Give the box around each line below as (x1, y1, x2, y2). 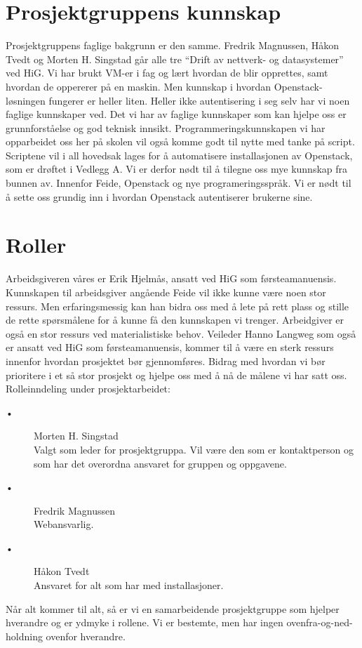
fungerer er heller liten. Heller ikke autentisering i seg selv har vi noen (48, 93, 350, 107)
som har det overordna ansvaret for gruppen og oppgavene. (34, 456, 287, 470)
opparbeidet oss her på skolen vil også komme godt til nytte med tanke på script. (6, 134, 355, 149)
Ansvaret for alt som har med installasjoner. (34, 578, 224, 593)
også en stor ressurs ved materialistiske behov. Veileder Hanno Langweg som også (6, 326, 356, 340)
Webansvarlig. (34, 517, 94, 531)
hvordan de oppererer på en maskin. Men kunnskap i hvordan (6, 79, 271, 93)
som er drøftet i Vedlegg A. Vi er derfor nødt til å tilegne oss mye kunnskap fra (6, 161, 348, 176)
